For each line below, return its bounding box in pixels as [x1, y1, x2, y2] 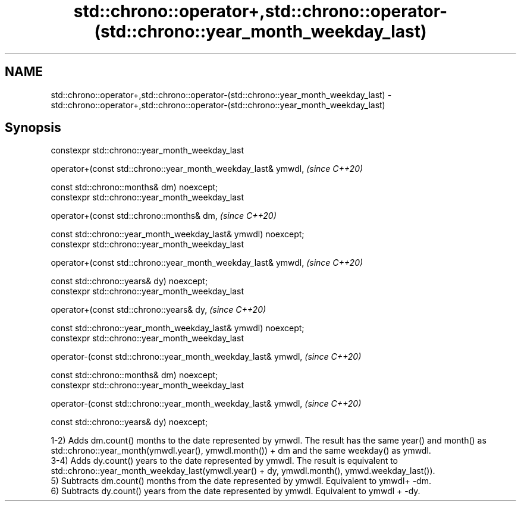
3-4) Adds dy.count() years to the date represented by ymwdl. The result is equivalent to [51, 455, 398, 466]
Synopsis [5, 120, 61, 136]
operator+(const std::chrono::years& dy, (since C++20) [51, 304, 266, 315]
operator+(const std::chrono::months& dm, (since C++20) [51, 210, 277, 221]
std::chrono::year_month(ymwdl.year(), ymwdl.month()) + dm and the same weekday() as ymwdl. [51, 445, 431, 456]
